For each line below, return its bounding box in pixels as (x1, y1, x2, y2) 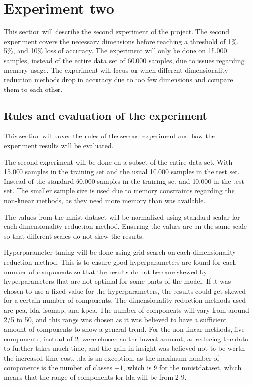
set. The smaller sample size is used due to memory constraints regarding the (4, 185, 234, 196)
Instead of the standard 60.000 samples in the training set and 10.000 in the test (4, 176, 244, 186)
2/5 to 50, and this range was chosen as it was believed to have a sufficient (4, 314, 227, 324)
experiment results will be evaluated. (4, 140, 114, 151)
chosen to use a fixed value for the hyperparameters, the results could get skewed (4, 285, 246, 295)
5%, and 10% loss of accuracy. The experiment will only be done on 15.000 (4, 45, 227, 56)
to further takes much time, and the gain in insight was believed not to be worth (4, 343, 245, 353)
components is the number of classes (4, 362, 113, 372)
